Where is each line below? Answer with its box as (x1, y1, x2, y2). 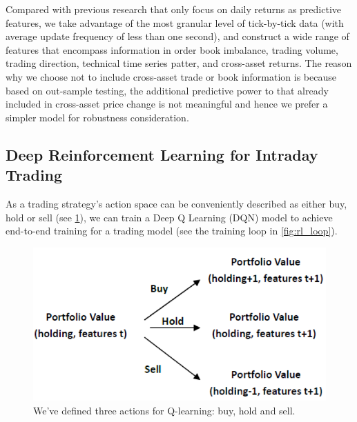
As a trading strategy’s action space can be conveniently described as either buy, (6, 196, 347, 210)
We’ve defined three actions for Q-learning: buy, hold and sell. (33, 403, 296, 417)
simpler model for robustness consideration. (6, 110, 189, 124)
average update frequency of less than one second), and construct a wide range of (6, 29, 349, 43)
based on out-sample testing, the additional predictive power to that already (6, 83, 329, 97)
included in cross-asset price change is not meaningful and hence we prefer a (6, 97, 328, 111)
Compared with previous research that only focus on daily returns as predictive (6, 2, 342, 16)
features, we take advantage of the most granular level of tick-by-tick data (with (6, 15, 344, 30)
